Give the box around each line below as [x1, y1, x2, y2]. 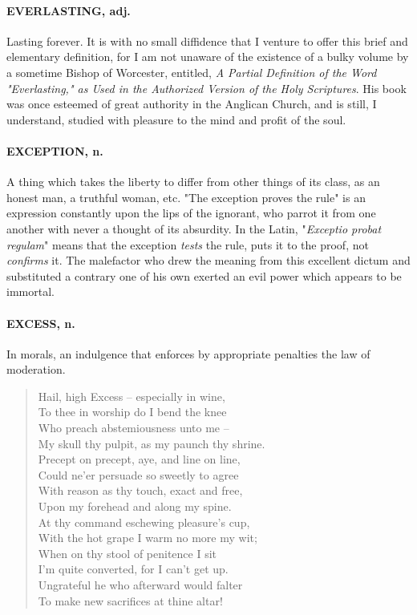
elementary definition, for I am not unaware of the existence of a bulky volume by [6, 48, 409, 65]
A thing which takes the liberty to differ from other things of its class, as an [6, 173, 380, 190]
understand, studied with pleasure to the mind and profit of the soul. [6, 111, 346, 127]
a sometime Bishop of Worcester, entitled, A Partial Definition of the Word [6, 63, 377, 80]
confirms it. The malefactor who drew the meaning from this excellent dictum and [6, 252, 411, 269]
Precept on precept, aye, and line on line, [38, 451, 241, 467]
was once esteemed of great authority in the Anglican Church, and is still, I [6, 95, 377, 112]
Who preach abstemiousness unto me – [38, 419, 229, 436]
